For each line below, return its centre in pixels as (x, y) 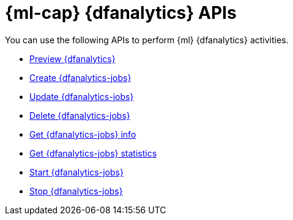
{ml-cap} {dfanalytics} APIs (121, 13)
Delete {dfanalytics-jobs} (80, 115)
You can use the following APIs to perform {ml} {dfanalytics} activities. (147, 40)
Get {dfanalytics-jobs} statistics (93, 153)
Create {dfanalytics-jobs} (80, 77)
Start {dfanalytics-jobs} (76, 172)
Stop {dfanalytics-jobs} (76, 191)
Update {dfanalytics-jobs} (82, 96)
